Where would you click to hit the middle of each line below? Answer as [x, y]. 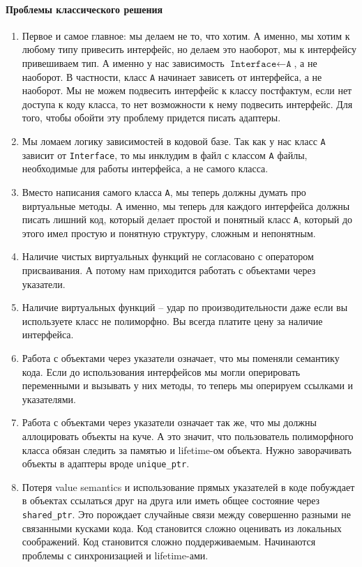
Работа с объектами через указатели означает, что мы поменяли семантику [181, 357]
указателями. [49, 399]
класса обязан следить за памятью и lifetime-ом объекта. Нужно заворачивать [187, 449]
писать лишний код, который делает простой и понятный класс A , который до [187, 219]
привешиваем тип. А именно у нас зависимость [123, 62]
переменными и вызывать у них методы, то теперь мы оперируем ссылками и [188, 385]
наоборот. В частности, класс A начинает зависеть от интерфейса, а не [172, 76]
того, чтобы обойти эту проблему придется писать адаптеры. [151, 118]
